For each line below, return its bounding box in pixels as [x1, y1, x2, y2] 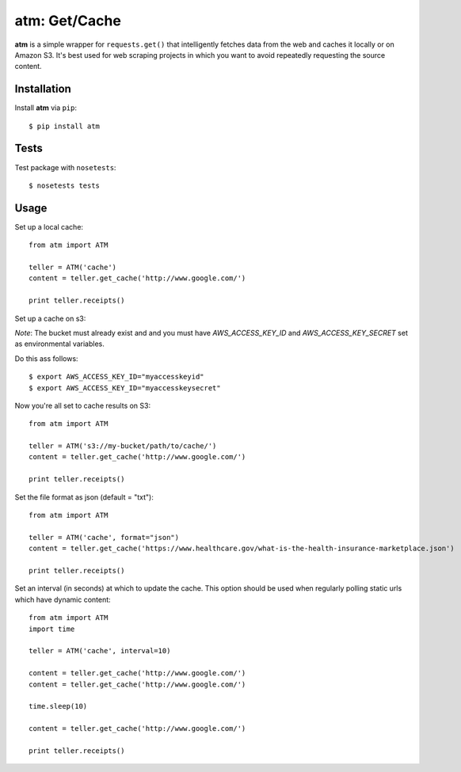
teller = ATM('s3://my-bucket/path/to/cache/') [29, 442, 217, 451]
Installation [14, 82, 71, 96]
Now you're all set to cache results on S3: [14, 401, 150, 410]
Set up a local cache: [14, 222, 83, 231]
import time [29, 624, 75, 633]
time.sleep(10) [29, 702, 88, 711]
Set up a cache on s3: [14, 314, 86, 323]
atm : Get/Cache [14, 12, 122, 29]
